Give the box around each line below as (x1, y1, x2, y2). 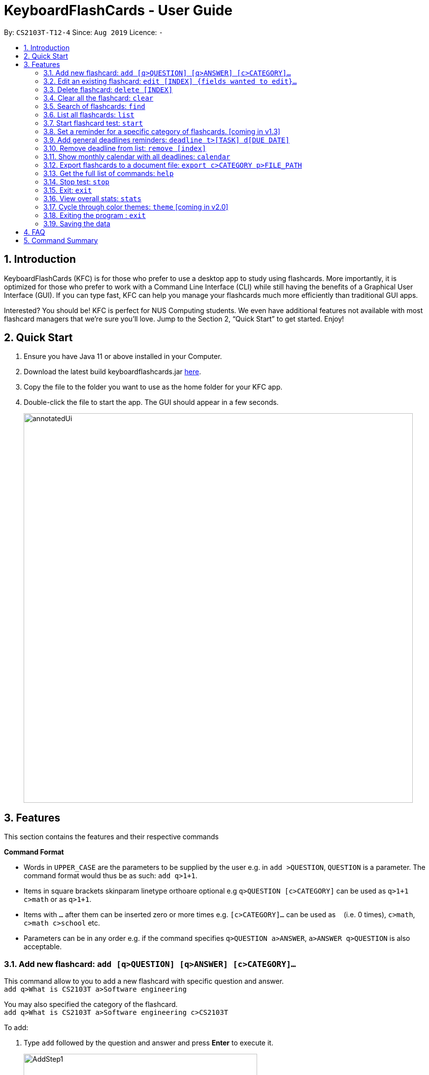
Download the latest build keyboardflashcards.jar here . (24, 367, 201, 376)
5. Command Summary (24, 236, 98, 245)
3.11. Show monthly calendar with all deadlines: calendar (43, 152, 231, 161)
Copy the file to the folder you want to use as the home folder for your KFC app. (24, 383, 283, 392)
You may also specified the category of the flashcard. (4, 1000, 178, 1009)
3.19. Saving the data (43, 219, 110, 228)
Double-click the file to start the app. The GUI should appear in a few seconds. (24, 398, 279, 407)
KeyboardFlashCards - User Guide (4, 2, 232, 19)
